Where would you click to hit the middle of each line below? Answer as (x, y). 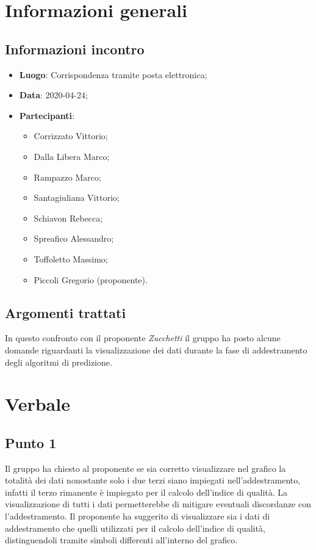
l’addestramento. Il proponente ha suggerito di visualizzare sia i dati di (138, 516)
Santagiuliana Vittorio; (77, 197)
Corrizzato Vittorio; (71, 136)
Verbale (38, 404)
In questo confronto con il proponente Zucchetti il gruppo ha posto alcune (143, 338)
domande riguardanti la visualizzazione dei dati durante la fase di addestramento (156, 349)
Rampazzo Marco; (67, 177)
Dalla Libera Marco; (72, 156)
